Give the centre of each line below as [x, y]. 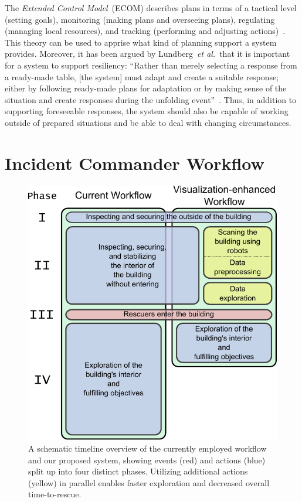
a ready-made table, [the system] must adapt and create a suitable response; [142, 76]
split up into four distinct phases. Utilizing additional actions [138, 471]
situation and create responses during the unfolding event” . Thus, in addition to [151, 99]
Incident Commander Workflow [135, 163]
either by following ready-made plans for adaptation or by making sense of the [146, 88]
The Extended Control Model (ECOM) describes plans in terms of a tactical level [151, 8]
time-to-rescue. [55, 494]
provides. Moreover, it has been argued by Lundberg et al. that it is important [147, 54]
